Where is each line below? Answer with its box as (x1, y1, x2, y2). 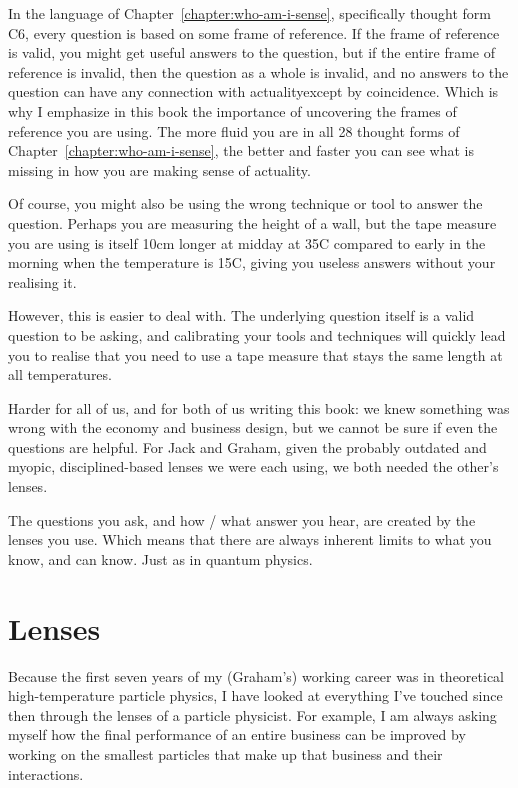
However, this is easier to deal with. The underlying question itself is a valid (8, 305, 475, 326)
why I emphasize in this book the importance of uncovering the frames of (8, 100, 457, 121)
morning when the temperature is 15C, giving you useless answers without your (8, 252, 496, 273)
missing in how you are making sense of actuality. (8, 159, 311, 180)
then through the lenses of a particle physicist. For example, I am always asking (8, 704, 497, 725)
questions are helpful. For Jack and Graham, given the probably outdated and (8, 436, 487, 457)
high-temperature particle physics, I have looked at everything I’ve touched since (8, 685, 503, 706)
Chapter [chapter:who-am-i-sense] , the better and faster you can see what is (8, 140, 475, 161)
